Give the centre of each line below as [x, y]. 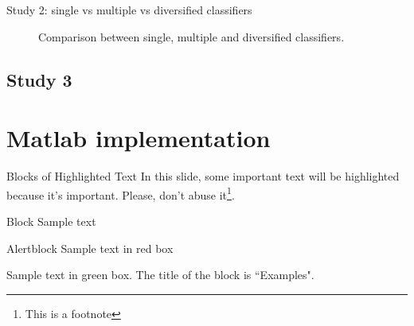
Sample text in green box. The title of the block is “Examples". [160, 275]
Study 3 [39, 79]
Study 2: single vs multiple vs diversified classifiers [129, 10]
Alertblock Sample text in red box [90, 248]
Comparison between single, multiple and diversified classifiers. [191, 36]
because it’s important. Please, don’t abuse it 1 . [121, 193]
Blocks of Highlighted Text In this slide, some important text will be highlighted [203, 176]
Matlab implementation [139, 138]
